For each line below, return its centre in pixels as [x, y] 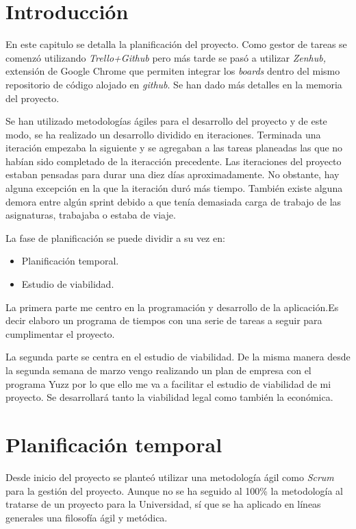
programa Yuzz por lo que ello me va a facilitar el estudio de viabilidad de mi [168, 383]
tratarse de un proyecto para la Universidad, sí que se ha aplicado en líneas [163, 504]
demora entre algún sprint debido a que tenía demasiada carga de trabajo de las [174, 201]
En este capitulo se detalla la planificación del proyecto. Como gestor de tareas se [176, 44]
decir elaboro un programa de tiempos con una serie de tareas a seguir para [164, 320]
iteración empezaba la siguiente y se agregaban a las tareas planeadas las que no [174, 148]
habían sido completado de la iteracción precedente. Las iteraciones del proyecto [174, 161]
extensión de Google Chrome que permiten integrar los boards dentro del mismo [173, 71]
